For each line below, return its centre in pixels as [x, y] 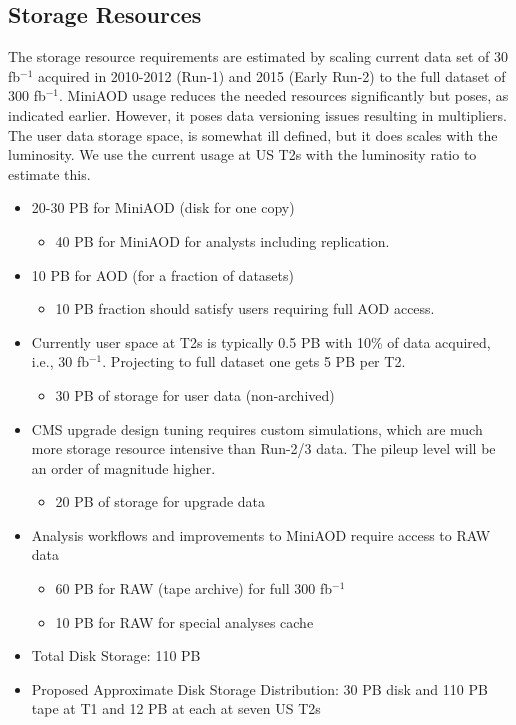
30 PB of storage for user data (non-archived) [195, 394]
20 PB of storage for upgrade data [160, 501]
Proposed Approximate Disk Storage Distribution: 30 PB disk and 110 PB [259, 688]
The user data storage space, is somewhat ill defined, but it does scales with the [253, 134]
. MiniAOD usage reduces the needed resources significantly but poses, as [284, 95]
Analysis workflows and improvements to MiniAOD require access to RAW [261, 534]
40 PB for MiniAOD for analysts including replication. [222, 240]
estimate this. [49, 173]
